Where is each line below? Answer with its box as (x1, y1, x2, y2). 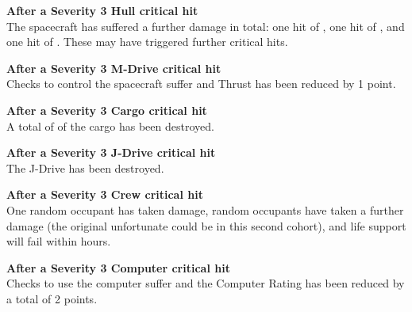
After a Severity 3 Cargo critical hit (6, 101, 207, 118)
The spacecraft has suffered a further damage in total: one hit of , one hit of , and (6, 17, 405, 34)
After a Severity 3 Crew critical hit (6, 186, 203, 203)
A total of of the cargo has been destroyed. (6, 117, 214, 134)
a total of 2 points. (6, 290, 98, 306)
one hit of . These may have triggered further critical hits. (6, 33, 288, 50)
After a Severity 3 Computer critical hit (6, 259, 230, 276)
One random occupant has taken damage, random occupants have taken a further (6, 201, 404, 218)
